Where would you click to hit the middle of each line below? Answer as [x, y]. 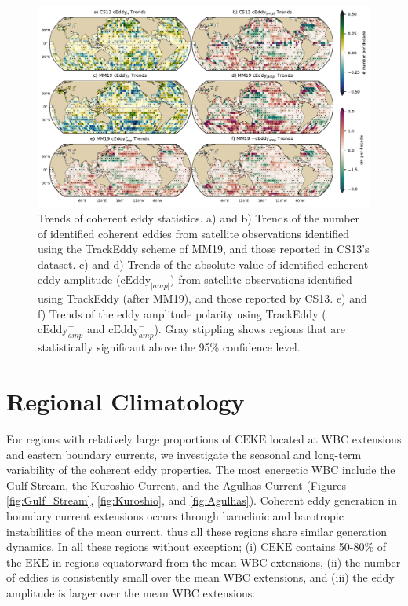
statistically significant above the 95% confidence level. [169, 347]
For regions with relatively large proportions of [119, 439]
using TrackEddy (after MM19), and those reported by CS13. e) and [202, 298]
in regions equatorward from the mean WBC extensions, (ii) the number [226, 562]
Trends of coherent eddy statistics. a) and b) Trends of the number [199, 218]
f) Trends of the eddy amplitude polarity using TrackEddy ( [182, 313]
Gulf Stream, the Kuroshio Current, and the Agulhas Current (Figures [176, 485]
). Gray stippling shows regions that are [250, 329]
